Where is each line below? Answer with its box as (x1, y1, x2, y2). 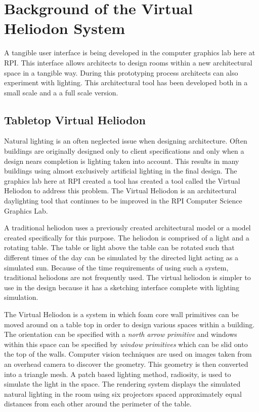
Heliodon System (4, 18, 125, 39)
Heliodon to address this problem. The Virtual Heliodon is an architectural (4, 185, 237, 196)
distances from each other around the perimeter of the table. (4, 398, 192, 409)
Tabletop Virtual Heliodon (4, 112, 146, 127)
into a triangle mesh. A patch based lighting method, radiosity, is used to (4, 368, 231, 379)
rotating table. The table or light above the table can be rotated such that (4, 242, 235, 253)
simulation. (4, 292, 38, 302)
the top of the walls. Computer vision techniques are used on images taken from (4, 349, 252, 359)
